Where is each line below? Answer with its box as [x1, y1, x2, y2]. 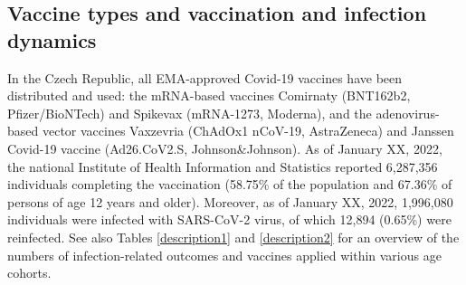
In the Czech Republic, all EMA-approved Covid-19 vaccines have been [7, 68, 403, 87]
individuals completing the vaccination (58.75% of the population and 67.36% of [7, 175, 452, 194]
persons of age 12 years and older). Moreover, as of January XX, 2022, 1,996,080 [7, 192, 453, 211]
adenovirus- [376, 103, 440, 122]
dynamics [7, 25, 97, 53]
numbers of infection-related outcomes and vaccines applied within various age [7, 245, 442, 264]
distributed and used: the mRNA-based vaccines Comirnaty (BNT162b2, [7, 86, 411, 105]
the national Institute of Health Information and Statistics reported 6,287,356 [7, 157, 438, 176]
